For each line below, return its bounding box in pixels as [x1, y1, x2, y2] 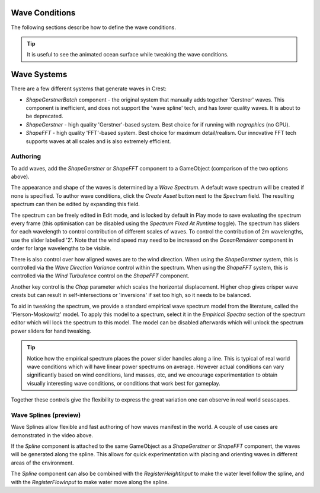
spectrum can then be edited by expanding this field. [11, 201, 140, 208]
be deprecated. [25, 113, 63, 120]
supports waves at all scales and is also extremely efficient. [25, 137, 171, 145]
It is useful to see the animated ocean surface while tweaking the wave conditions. [27, 51, 229, 58]
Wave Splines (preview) [11, 410, 81, 419]
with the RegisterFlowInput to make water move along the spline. [11, 478, 169, 485]
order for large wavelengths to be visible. [11, 245, 111, 252]
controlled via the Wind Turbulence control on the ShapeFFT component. [11, 272, 190, 279]
